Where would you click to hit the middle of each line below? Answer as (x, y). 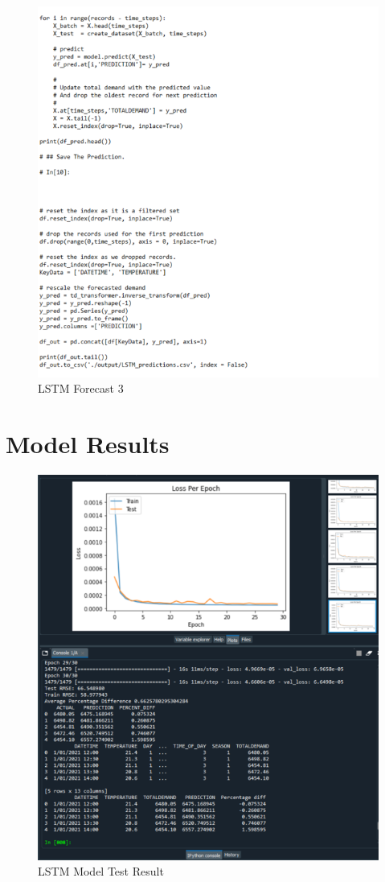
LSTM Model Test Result (101, 871)
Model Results (88, 444)
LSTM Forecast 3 (81, 388)
